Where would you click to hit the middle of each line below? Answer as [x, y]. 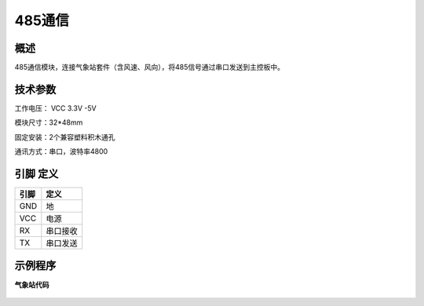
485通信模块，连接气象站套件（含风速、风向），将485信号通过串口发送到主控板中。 [150, 67]
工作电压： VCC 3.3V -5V [56, 108]
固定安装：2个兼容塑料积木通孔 [65, 137]
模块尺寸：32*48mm [49, 122]
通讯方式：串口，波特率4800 [61, 151]
